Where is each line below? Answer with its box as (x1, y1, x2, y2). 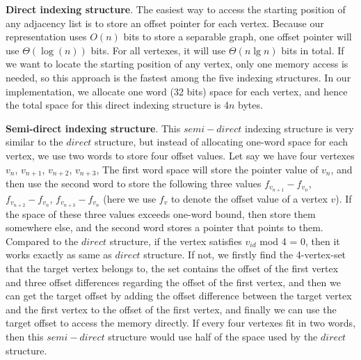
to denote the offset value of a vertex (170, 191, 328, 205)
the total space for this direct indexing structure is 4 (6, 97, 229, 112)
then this (6, 329, 44, 344)
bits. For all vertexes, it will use (90, 42, 226, 57)
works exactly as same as (6, 247, 112, 262)
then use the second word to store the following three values (6, 175, 262, 190)
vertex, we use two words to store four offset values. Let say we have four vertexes (6, 148, 355, 162)
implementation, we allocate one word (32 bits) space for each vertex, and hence (6, 84, 348, 98)
